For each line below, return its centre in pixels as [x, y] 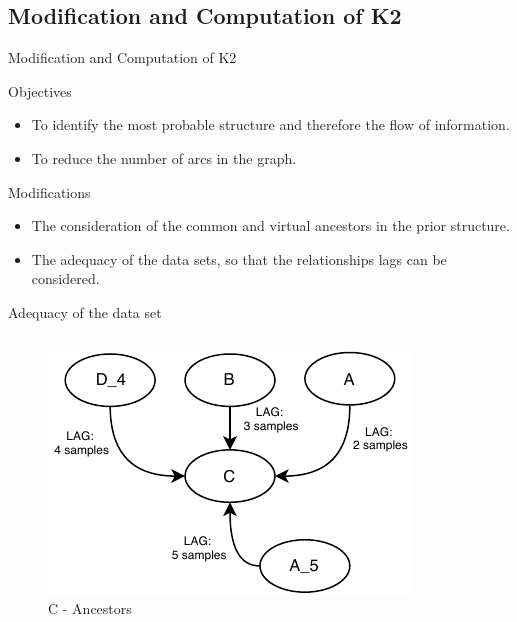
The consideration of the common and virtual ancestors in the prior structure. [270, 225]
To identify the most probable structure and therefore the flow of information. [270, 124]
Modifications [49, 191]
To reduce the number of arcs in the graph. [164, 157]
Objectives [40, 90]
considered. [65, 278]
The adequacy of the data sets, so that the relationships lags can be [239, 258]
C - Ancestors [90, 608]
